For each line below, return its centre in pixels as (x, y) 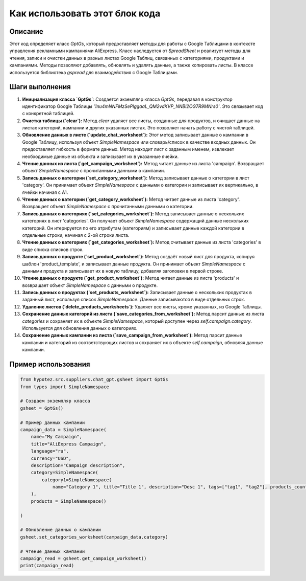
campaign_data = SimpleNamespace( (63, 429)
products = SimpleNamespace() (69, 501)
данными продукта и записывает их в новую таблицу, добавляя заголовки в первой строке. (123, 271)
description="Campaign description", (78, 465)
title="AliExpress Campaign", (69, 444)
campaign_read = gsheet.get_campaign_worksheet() (83, 558)
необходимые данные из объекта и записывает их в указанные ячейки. (100, 157)
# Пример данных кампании (53, 422)
